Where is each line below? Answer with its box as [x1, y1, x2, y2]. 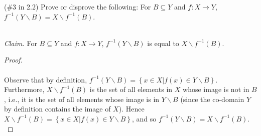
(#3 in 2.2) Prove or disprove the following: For [4, 1, 151, 11]
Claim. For [4, 37, 37, 48]
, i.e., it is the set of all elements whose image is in [4, 93, 160, 104]
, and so [132, 113, 157, 123]
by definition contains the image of [4, 103, 111, 114]
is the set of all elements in [89, 84, 173, 94]
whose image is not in [183, 84, 249, 94]
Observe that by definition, [4, 74, 87, 84]
